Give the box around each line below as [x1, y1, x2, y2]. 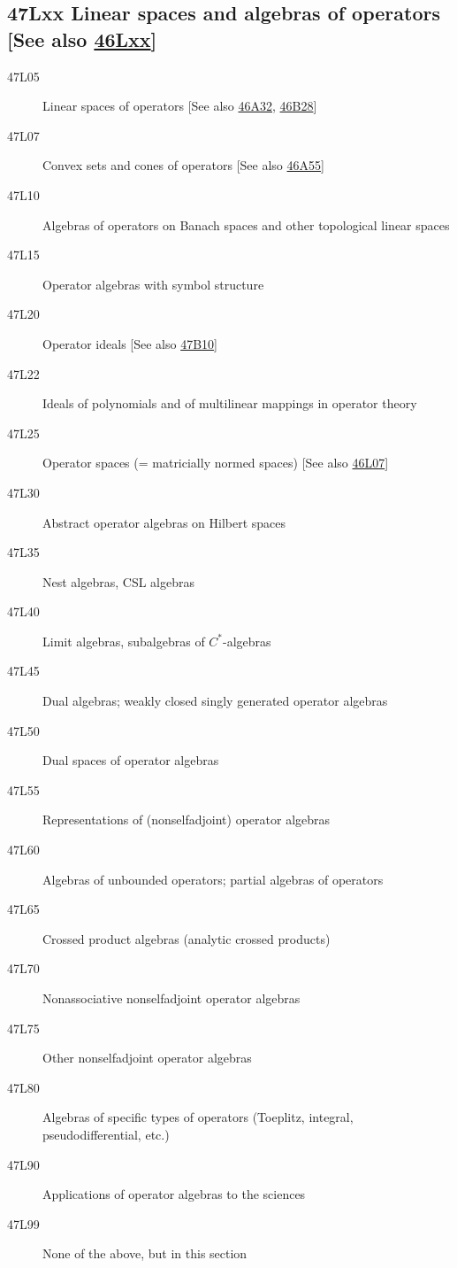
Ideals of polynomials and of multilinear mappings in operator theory [42, 394, 417, 413]
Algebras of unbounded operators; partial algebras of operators [42, 870, 384, 888]
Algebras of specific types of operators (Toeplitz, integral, [42, 1108, 354, 1126]
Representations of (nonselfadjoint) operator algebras [42, 810, 331, 829]
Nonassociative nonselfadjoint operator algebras [42, 989, 301, 1007]
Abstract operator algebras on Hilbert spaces [42, 513, 286, 531]
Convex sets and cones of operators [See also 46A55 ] [42, 156, 324, 174]
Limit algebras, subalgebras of [42, 631, 205, 650]
